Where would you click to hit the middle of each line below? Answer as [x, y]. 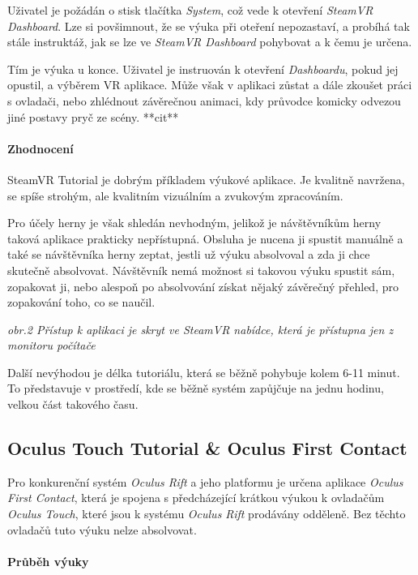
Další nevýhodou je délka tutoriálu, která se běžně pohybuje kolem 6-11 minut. [204, 372]
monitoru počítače [51, 345]
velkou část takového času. [73, 404]
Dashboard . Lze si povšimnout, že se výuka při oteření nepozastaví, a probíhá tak [209, 26]
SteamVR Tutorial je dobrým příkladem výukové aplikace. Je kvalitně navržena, [206, 179]
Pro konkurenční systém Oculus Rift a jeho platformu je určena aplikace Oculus [205, 481]
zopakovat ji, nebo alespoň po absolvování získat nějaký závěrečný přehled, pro [203, 286]
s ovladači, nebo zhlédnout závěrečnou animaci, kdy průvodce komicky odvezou [204, 100]
